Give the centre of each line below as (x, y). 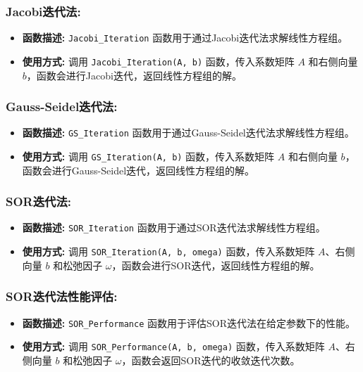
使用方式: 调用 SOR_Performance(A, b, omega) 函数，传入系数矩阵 (173, 346)
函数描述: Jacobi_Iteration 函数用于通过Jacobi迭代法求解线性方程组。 (185, 38)
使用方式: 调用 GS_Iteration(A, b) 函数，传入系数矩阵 (148, 156)
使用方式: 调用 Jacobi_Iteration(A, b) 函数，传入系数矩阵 (158, 61)
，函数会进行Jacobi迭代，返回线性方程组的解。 (134, 75)
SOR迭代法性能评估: (62, 296)
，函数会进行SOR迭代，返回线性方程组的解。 (216, 265)
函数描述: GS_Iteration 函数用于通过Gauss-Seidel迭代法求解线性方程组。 (188, 133)
